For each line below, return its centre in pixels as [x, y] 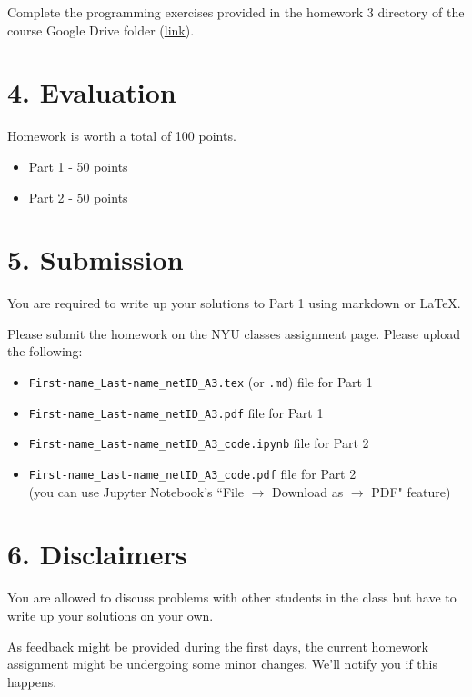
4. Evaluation [92, 92]
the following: [45, 351]
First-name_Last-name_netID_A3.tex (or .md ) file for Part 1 [201, 382]
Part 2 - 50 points [78, 197]
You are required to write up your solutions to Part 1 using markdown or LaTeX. [234, 303]
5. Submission [95, 259]
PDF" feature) [411, 491]
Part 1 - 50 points [78, 166]
